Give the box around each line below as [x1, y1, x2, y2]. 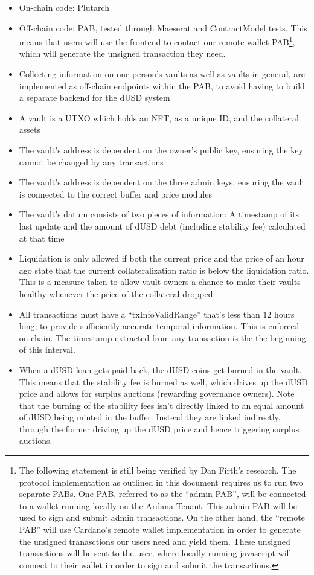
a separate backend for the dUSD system [19, 91, 170, 104]
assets [19, 123, 41, 136]
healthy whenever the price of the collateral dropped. [19, 287, 216, 300]
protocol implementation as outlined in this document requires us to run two [19, 475, 303, 488]
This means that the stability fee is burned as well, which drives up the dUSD [19, 375, 308, 388]
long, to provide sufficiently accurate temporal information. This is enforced [19, 320, 300, 332]
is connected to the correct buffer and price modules [19, 187, 212, 200]
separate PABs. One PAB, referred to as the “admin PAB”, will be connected [19, 487, 306, 500]
